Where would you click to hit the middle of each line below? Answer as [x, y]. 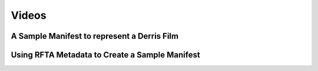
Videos [29, 15]
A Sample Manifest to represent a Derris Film [95, 36]
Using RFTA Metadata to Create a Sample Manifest [105, 55]
